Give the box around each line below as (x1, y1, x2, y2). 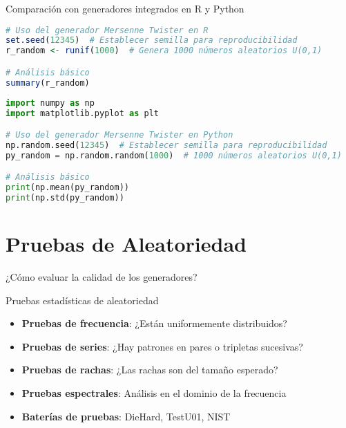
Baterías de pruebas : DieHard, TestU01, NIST (21, 409, 231, 423)
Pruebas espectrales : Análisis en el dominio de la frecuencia (21, 386, 287, 400)
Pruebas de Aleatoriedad (6, 230, 247, 258)
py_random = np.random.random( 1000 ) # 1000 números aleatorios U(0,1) (6, 150, 342, 160)
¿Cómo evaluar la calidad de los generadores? (6, 270, 198, 284)
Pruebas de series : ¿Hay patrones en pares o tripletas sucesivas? (21, 339, 303, 353)
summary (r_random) (6, 77, 90, 88)
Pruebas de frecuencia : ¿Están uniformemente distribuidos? (21, 316, 287, 331)
